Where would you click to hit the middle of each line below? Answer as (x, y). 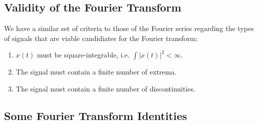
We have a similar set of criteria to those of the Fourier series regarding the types (129, 28)
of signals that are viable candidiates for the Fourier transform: (101, 38)
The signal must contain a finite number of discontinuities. (105, 88)
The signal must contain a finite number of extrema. (96, 72)
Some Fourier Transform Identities (96, 115)
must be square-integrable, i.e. (83, 55)
